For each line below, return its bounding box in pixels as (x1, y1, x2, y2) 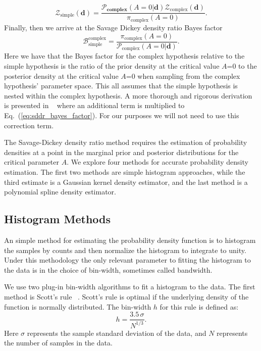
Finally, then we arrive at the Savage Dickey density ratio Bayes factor (4, 22, 223, 32)
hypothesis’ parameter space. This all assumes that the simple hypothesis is (4, 80, 238, 91)
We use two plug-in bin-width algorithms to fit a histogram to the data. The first (4, 281, 255, 292)
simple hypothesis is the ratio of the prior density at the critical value (4, 61, 220, 71)
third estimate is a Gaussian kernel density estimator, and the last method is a (4, 176, 248, 187)
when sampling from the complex (137, 70, 240, 81)
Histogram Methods (4, 211, 111, 227)
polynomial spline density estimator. (4, 186, 116, 197)
